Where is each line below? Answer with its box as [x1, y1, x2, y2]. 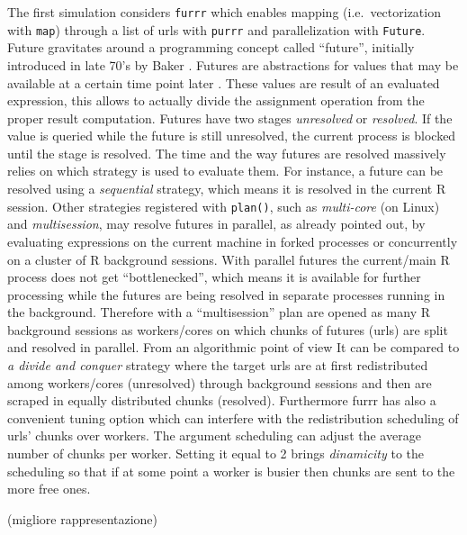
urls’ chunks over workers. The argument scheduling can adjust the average [7, 426, 421, 445]
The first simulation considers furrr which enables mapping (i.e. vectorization [7, 3, 441, 21]
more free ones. [7, 479, 91, 498]
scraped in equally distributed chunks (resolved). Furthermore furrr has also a [7, 391, 436, 410]
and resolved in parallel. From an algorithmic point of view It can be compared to [7, 338, 460, 357]
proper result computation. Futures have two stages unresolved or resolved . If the [7, 108, 453, 127]
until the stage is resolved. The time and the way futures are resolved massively [7, 143, 446, 162]
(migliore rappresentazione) [7, 509, 158, 528]
